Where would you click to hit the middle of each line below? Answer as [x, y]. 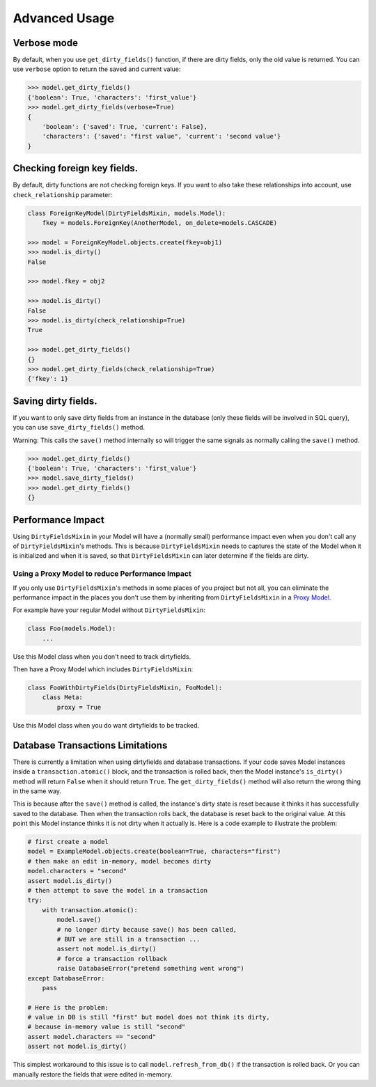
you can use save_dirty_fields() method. [79, 428]
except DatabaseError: [66, 978]
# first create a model [68, 842]
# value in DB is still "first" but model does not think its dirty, [149, 1017]
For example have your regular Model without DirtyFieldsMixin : [109, 610]
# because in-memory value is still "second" [107, 1027]
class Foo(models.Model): [72, 629]
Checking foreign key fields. [76, 168]
